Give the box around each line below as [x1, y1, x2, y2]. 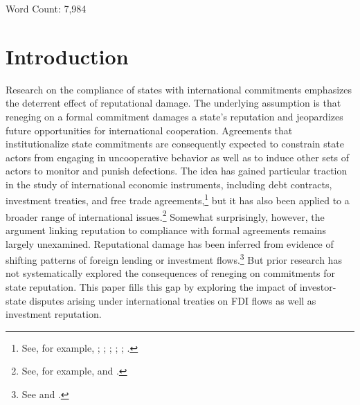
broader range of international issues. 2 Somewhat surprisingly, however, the [6, 207, 325, 224]
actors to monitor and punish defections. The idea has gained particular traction [6, 163, 348, 178]
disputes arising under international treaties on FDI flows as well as [29, 293, 316, 307]
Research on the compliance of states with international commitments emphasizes [6, 82, 352, 96]
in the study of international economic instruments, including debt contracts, [6, 177, 332, 191]
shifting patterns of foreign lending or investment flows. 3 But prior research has [6, 251, 342, 267]
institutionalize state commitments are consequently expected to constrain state [6, 136, 344, 151]
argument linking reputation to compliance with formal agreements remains [6, 222, 327, 237]
